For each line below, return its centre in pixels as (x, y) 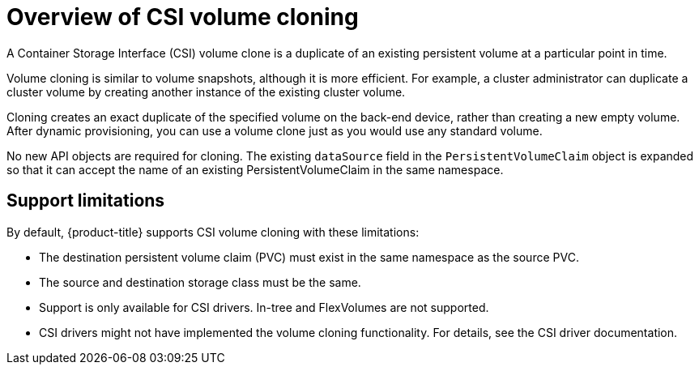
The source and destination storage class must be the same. (200, 282)
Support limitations (86, 201)
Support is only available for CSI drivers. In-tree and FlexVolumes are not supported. (264, 307)
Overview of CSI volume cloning (183, 17)
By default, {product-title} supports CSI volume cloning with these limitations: (213, 232)
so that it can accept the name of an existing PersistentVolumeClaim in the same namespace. (255, 169)
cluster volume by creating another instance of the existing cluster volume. (206, 92)
